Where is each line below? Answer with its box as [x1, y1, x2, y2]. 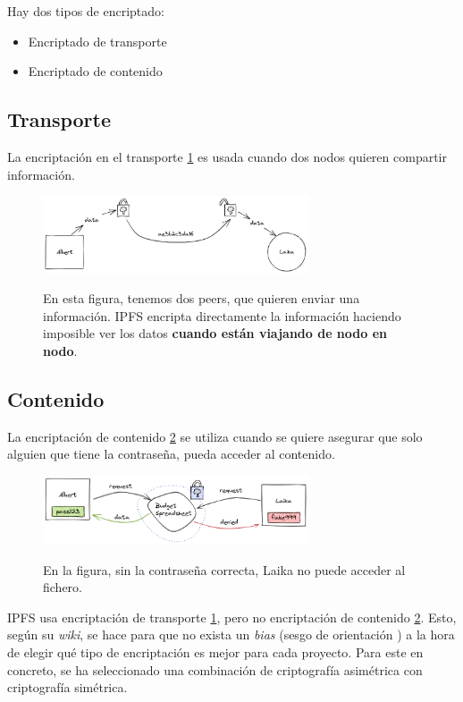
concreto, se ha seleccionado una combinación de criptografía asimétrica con [7, 660, 423, 679]
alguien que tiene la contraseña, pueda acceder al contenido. [7, 444, 335, 463]
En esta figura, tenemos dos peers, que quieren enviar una [43, 289, 360, 308]
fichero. [43, 578, 82, 596]
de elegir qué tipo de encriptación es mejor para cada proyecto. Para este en [7, 643, 424, 662]
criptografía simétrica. [7, 678, 128, 697]
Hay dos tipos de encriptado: [7, 2, 164, 20]
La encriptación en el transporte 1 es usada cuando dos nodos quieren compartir [7, 147, 447, 165]
